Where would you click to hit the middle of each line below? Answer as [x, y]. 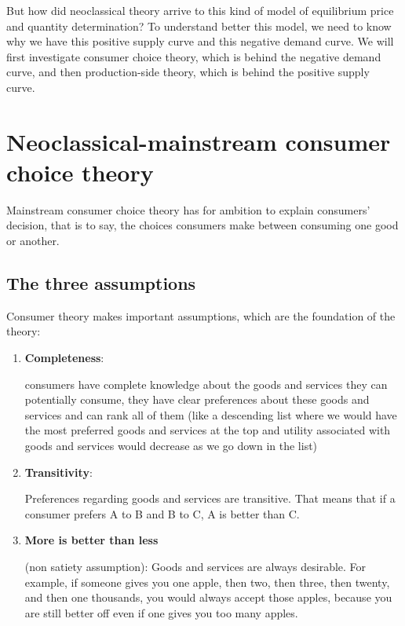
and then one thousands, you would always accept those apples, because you [208, 597]
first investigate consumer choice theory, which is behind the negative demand [194, 56]
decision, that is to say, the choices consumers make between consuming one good [202, 225]
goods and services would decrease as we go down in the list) [171, 446]
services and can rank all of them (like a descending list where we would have [211, 414]
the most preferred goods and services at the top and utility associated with [208, 430]
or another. [33, 241]
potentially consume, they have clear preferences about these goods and [197, 399]
